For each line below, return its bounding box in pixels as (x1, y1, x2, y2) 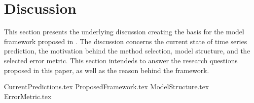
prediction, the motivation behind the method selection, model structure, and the (4, 46, 250, 56)
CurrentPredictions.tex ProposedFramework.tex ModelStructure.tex (4, 81, 209, 92)
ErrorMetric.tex (4, 91, 52, 101)
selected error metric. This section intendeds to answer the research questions (4, 55, 238, 65)
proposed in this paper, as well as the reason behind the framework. (4, 65, 209, 75)
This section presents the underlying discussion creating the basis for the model (4, 26, 244, 37)
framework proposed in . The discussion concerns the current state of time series (4, 36, 247, 46)
